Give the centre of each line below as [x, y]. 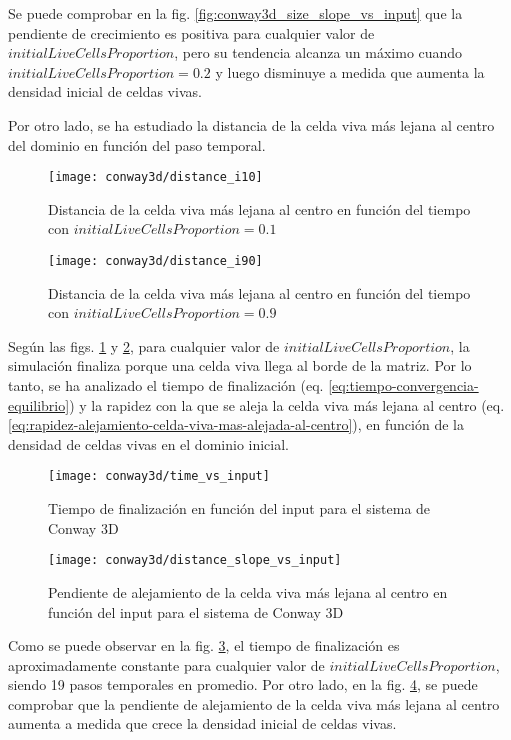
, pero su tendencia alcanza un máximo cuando [318, 52]
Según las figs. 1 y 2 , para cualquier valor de [144, 345]
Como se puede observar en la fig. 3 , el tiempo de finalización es [204, 645]
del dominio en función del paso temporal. [137, 144]
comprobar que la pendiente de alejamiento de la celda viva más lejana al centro [254, 703]
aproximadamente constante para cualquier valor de [166, 664]
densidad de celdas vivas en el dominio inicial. [149, 443]
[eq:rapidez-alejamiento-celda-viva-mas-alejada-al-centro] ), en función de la [236, 424]
